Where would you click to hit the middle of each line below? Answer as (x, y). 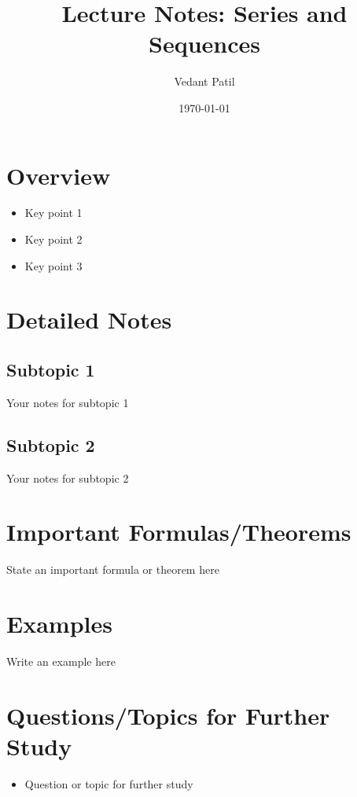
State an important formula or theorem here (113, 569)
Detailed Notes (89, 320)
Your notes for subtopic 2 (68, 477)
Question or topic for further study (109, 783)
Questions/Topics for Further (168, 715)
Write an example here (61, 661)
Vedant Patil (204, 81)
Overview (59, 175)
